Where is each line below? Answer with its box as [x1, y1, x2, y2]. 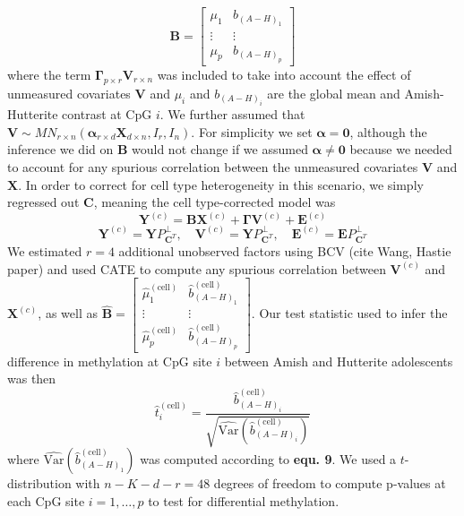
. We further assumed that [159, 105, 305, 124]
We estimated [7, 242, 82, 261]
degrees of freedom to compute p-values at [213, 474, 446, 493]
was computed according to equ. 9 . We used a [140, 450, 397, 469]
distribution [7, 474, 72, 493]
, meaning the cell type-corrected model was [93, 193, 336, 211]
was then [7, 369, 56, 388]
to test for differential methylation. [148, 491, 339, 510]
